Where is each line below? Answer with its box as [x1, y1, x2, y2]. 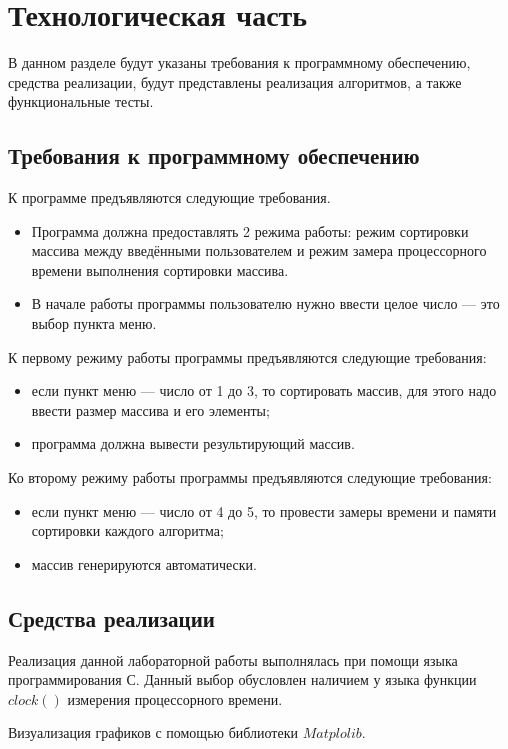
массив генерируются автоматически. [31, 553, 258, 574]
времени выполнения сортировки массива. [31, 259, 289, 280]
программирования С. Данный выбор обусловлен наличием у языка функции [8, 669, 477, 690]
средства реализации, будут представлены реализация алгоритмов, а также [8, 71, 462, 92]
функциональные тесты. [8, 91, 154, 112]
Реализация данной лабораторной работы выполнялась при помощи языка [8, 649, 458, 670]
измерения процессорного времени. [67, 688, 283, 709]
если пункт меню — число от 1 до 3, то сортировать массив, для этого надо [31, 380, 497, 401]
